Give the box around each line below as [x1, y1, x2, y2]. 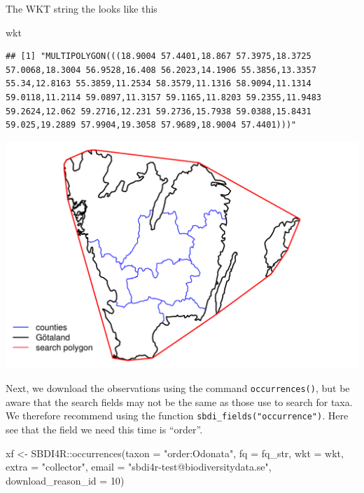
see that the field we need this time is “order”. [6, 422, 203, 437]
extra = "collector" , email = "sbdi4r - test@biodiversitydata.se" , [6, 459, 272, 474]
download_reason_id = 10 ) [6, 473, 125, 487]
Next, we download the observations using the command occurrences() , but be [6, 381, 350, 396]
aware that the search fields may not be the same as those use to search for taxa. [6, 394, 353, 409]
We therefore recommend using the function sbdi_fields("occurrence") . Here [6, 408, 349, 423]
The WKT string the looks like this [6, 1, 157, 15]
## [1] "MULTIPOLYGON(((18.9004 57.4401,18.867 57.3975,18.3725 [6, 51, 311, 62]
